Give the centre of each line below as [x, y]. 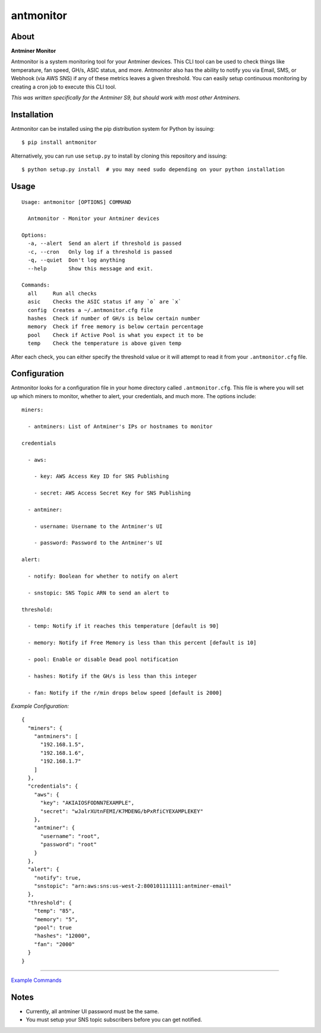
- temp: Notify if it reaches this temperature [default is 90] [123, 626]
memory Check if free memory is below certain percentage [115, 327]
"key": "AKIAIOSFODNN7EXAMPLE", [87, 803]
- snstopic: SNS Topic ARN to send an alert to [98, 593]
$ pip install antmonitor [59, 142]
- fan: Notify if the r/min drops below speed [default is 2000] [125, 693]
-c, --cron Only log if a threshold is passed [100, 252]
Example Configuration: [40, 706]
